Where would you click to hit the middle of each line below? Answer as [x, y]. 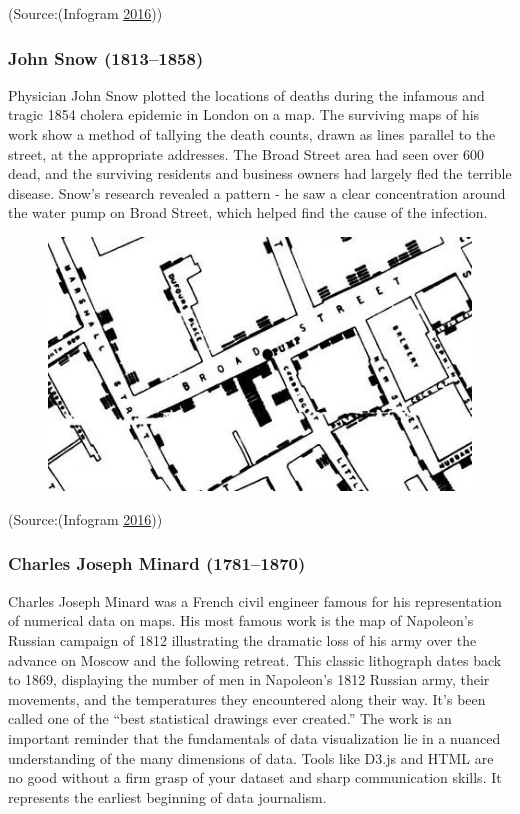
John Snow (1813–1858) [106, 57]
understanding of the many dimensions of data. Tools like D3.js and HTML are [251, 757]
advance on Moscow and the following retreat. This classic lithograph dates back [255, 659]
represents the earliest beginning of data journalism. [167, 796]
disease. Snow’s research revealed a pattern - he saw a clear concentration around [257, 192]
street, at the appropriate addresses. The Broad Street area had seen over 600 [246, 153]
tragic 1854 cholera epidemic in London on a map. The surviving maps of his [244, 114]
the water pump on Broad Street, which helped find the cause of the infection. [248, 212]
